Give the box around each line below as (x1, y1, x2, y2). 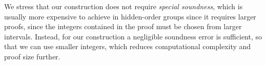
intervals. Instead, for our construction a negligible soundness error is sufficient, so (4, 31, 262, 41)
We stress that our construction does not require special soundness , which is (4, 1, 243, 11)
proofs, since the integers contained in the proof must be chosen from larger (4, 21, 242, 32)
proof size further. (4, 51, 60, 61)
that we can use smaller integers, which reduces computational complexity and (4, 41, 251, 52)
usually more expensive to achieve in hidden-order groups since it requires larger (4, 11, 256, 21)
